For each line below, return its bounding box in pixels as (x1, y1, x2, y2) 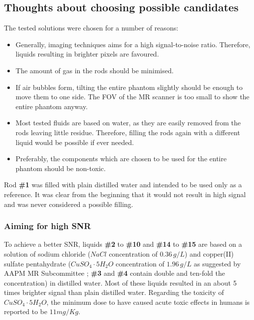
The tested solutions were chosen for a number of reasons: (4, 23, 179, 33)
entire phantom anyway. (15, 101, 88, 111)
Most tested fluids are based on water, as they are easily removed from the (15, 117, 241, 128)
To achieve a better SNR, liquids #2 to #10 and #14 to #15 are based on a (4, 239, 242, 249)
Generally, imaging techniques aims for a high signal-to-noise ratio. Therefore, (15, 39, 251, 49)
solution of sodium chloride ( (4, 248, 91, 259)
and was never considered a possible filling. (4, 199, 133, 209)
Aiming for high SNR (4, 220, 91, 232)
